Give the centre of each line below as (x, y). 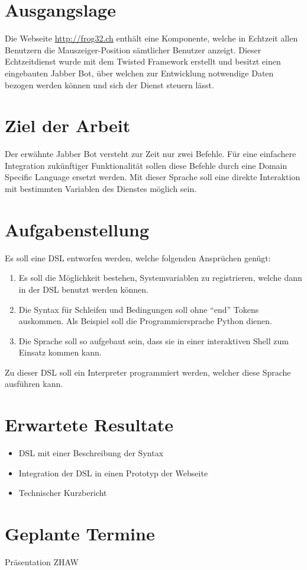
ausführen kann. (34, 384)
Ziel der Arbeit (68, 125)
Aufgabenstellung (77, 229)
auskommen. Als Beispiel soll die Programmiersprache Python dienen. (145, 321)
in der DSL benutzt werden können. (83, 289)
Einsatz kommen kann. (60, 352)
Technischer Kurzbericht (63, 493)
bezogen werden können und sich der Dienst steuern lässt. (109, 84)
